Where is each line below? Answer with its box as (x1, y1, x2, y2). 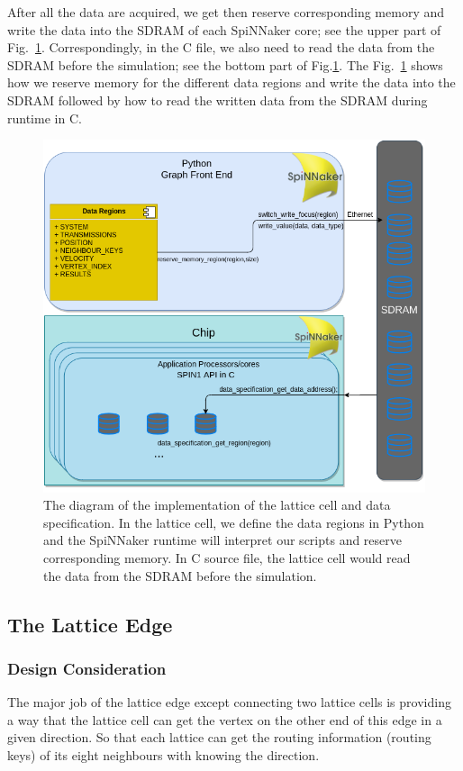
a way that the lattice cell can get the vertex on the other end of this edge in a (7, 710, 442, 729)
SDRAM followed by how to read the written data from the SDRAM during (7, 90, 428, 109)
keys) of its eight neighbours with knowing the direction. (7, 745, 320, 764)
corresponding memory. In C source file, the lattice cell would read (43, 549, 411, 567)
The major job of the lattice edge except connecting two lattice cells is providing (7, 693, 451, 712)
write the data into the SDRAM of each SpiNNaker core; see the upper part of (7, 20, 441, 39)
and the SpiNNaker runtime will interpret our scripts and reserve (43, 531, 403, 549)
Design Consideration (7, 657, 167, 679)
